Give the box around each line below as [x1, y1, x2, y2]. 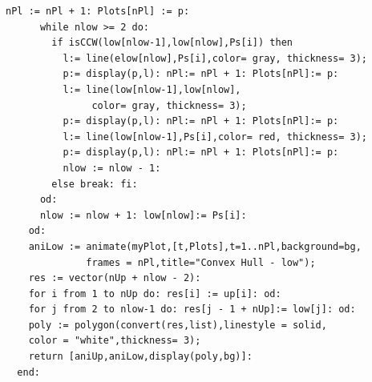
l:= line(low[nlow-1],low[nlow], [63, 83, 241, 95]
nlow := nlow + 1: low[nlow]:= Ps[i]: [39, 209, 247, 221]
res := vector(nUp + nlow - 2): [28, 272, 201, 284]
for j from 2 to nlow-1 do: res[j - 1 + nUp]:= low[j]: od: [28, 304, 356, 316]
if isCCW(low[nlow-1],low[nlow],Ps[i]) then [51, 37, 293, 49]
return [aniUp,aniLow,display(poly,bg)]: [28, 351, 253, 363]
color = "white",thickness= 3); [28, 335, 201, 347]
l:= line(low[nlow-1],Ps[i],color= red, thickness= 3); [63, 131, 368, 143]
